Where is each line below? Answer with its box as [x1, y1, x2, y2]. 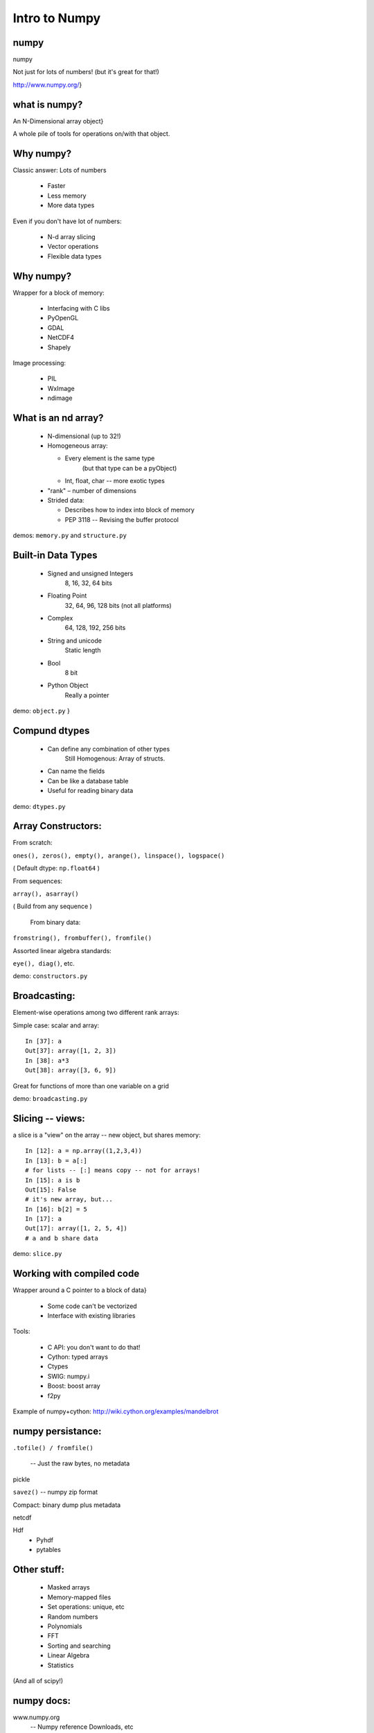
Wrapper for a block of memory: [12, 288, 105, 297]
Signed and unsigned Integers [47, 569, 134, 577]
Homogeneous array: [47, 442, 108, 450]
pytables [36, 1546, 62, 1554]
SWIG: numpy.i [47, 1372, 90, 1380]
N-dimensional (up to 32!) [47, 432, 121, 440]
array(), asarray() [12, 890, 79, 898]
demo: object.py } [12, 707, 71, 715]
